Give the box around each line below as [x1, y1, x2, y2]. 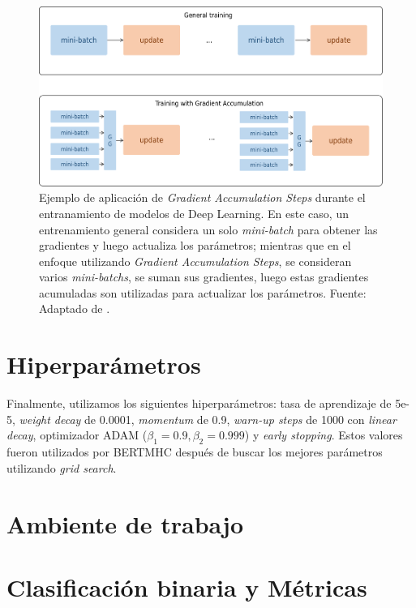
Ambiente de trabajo [6, 507, 244, 540]
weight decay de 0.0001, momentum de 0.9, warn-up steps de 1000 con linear [19, 410, 397, 427]
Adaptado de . [39, 300, 110, 317]
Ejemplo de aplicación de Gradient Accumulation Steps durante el [39, 189, 366, 206]
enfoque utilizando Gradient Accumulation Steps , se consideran [39, 252, 352, 269]
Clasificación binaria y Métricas [6, 570, 367, 603]
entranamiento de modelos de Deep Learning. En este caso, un [39, 204, 349, 221]
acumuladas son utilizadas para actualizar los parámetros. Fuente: [39, 284, 367, 301]
